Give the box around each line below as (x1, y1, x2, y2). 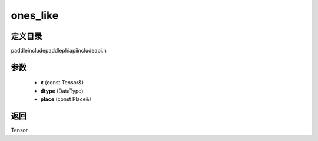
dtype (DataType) (40, 87, 84, 94)
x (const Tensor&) (40, 79, 84, 86)
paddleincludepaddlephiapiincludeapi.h (11, 47, 107, 54)
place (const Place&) (40, 96, 91, 103)
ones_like (11, 9, 59, 22)
